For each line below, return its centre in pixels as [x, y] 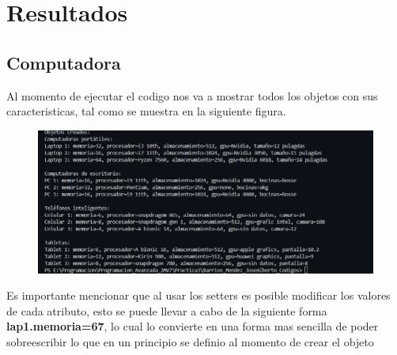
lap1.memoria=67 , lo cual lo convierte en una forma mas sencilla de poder [193, 326]
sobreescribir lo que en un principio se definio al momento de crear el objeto [190, 342]
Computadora [64, 62]
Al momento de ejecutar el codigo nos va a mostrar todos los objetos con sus [192, 95]
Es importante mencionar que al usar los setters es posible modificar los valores [198, 295]
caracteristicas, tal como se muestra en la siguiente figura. [146, 111]
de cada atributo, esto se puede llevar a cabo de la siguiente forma [167, 310]
